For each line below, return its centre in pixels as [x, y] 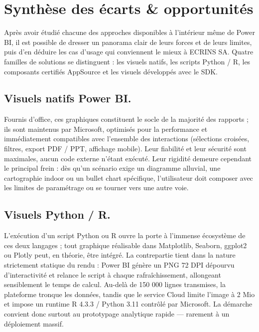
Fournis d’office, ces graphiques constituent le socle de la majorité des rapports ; [126, 119]
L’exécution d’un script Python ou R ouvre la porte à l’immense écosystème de [125, 235]
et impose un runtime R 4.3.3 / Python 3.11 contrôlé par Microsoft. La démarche [128, 304]
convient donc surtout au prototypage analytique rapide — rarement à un [117, 314]
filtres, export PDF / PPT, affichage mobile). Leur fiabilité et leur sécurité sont [125, 149]
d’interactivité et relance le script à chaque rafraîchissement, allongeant [113, 274]
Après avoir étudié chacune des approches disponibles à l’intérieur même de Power [129, 32]
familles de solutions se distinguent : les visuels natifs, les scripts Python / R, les [127, 61]
